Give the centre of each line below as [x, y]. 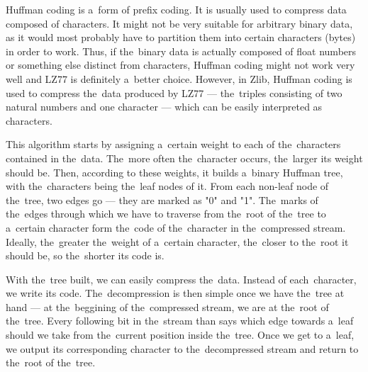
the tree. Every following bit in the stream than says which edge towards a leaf [180, 321]
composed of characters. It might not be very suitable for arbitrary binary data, [179, 23]
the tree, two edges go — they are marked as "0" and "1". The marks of [162, 199]
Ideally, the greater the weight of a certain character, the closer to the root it [177, 241]
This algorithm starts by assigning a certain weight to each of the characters [173, 144]
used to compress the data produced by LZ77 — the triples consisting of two [174, 92]
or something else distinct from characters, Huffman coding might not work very [180, 65]
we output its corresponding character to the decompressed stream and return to [182, 348]
